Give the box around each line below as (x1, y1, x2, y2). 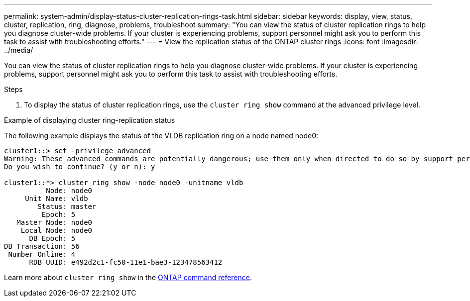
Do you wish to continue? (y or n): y (4, 163, 155, 171)
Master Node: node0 (16, 218, 93, 226)
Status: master (37, 202, 97, 210)
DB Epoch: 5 (29, 234, 76, 242)
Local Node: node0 (20, 226, 93, 234)
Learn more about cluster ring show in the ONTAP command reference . (4, 273, 252, 282)
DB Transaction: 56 (4, 242, 80, 250)
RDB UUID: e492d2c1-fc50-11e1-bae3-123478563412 (29, 258, 223, 266)
